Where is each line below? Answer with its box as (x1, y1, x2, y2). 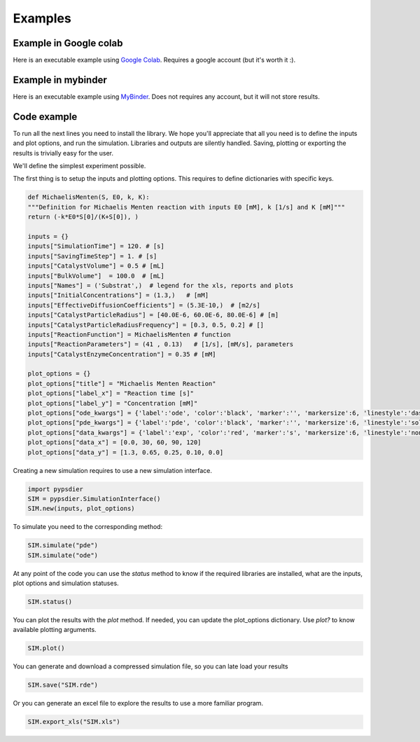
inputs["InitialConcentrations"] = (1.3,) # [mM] (27, 291, 209, 299)
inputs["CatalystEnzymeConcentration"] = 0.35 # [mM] (27, 350, 216, 358)
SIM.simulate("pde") (27, 542, 98, 549)
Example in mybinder (13, 74, 108, 85)
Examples (13, 11, 71, 26)
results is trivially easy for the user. (13, 149, 114, 157)
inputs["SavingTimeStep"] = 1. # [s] (27, 252, 157, 260)
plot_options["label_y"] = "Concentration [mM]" (27, 399, 198, 407)
